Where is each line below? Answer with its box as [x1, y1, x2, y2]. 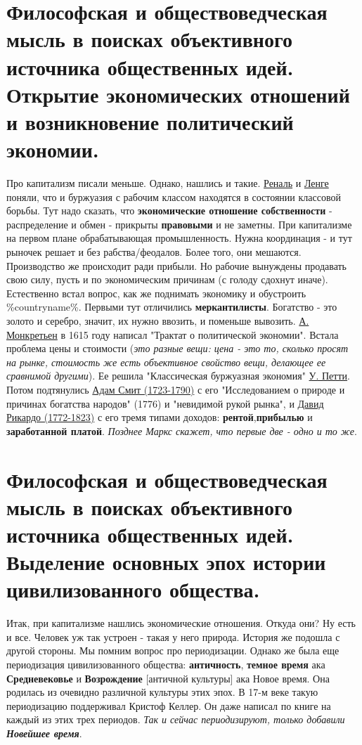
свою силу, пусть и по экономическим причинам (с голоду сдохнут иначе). [6, 272, 328, 287]
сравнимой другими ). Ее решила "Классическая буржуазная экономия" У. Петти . [6, 368, 350, 383]
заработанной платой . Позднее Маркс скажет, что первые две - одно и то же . [6, 423, 357, 438]
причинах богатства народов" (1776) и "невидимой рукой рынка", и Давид [6, 396, 324, 410]
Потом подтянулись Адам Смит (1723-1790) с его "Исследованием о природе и [6, 382, 345, 396]
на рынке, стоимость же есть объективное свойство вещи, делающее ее [6, 354, 326, 369]
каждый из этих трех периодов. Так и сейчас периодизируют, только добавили [6, 712, 345, 727]
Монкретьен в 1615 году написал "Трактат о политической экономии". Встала [6, 327, 339, 342]
